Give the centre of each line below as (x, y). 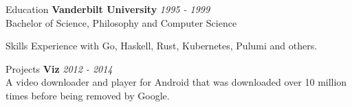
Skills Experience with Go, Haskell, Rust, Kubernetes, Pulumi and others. (162, 46)
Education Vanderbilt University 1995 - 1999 (108, 9)
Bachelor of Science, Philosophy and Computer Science (121, 22)
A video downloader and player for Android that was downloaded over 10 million (176, 82)
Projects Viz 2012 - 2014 (59, 68)
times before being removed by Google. (88, 95)
